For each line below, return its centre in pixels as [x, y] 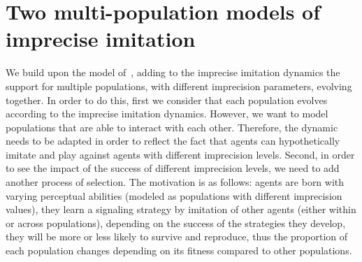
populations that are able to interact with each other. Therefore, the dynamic [172, 127]
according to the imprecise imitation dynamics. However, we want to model [167, 114]
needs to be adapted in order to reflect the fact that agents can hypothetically [173, 141]
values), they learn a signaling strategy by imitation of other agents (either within [181, 209]
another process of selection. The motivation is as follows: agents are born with [175, 182]
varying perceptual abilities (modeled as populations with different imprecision [174, 195]
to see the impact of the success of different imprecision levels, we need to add [173, 168]
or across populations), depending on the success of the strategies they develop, [176, 223]
